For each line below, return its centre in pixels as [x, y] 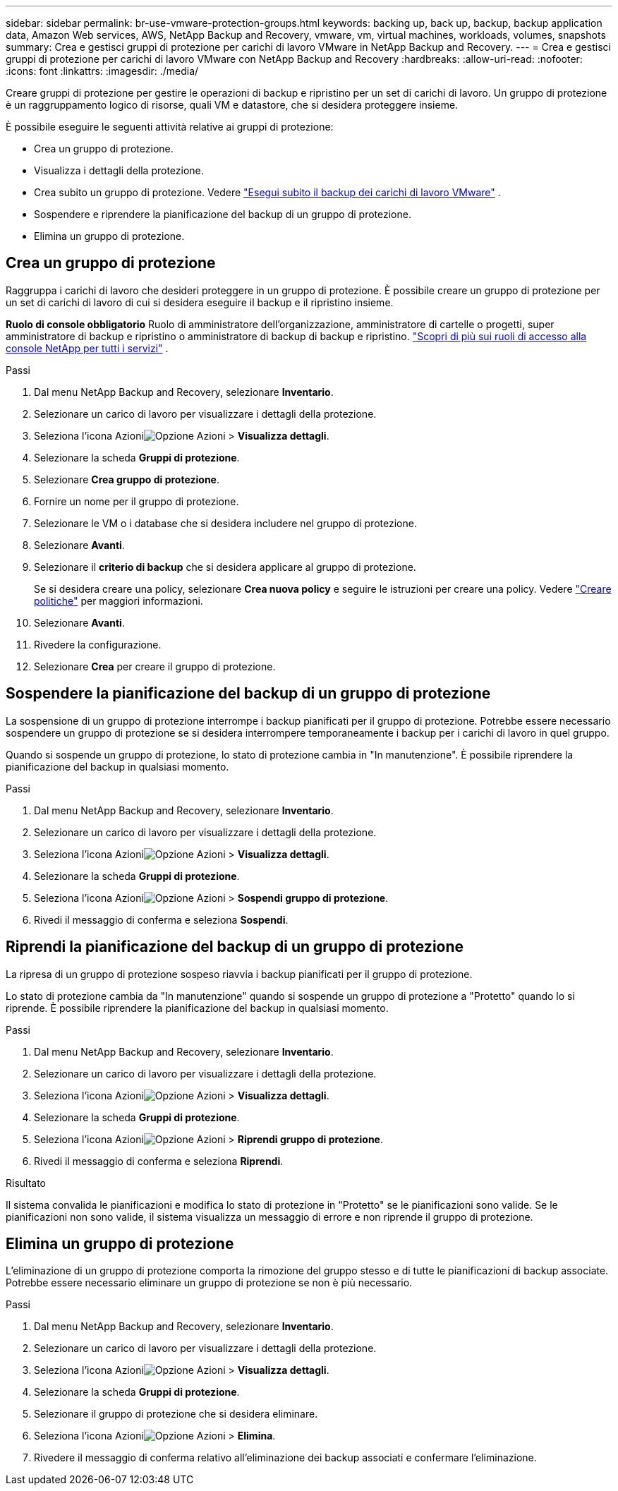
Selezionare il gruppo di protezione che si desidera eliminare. [176, 1414]
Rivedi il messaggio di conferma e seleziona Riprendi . [159, 1161]
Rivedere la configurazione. [98, 644]
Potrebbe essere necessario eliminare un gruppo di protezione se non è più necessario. [209, 1283]
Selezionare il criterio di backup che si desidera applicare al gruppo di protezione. [225, 567]
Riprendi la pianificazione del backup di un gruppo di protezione [235, 947]
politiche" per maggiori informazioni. [119, 600]
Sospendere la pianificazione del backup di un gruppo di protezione [248, 694]
